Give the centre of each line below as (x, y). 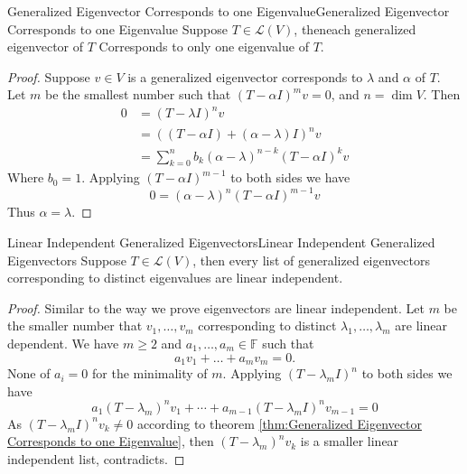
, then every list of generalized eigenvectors (311, 260)
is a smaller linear (350, 441)
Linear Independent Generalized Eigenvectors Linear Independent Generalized (221, 242)
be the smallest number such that (138, 94)
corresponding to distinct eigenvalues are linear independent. (175, 278)
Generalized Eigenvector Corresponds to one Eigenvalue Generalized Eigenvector (229, 11)
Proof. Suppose (49, 76)
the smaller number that (75, 325)
